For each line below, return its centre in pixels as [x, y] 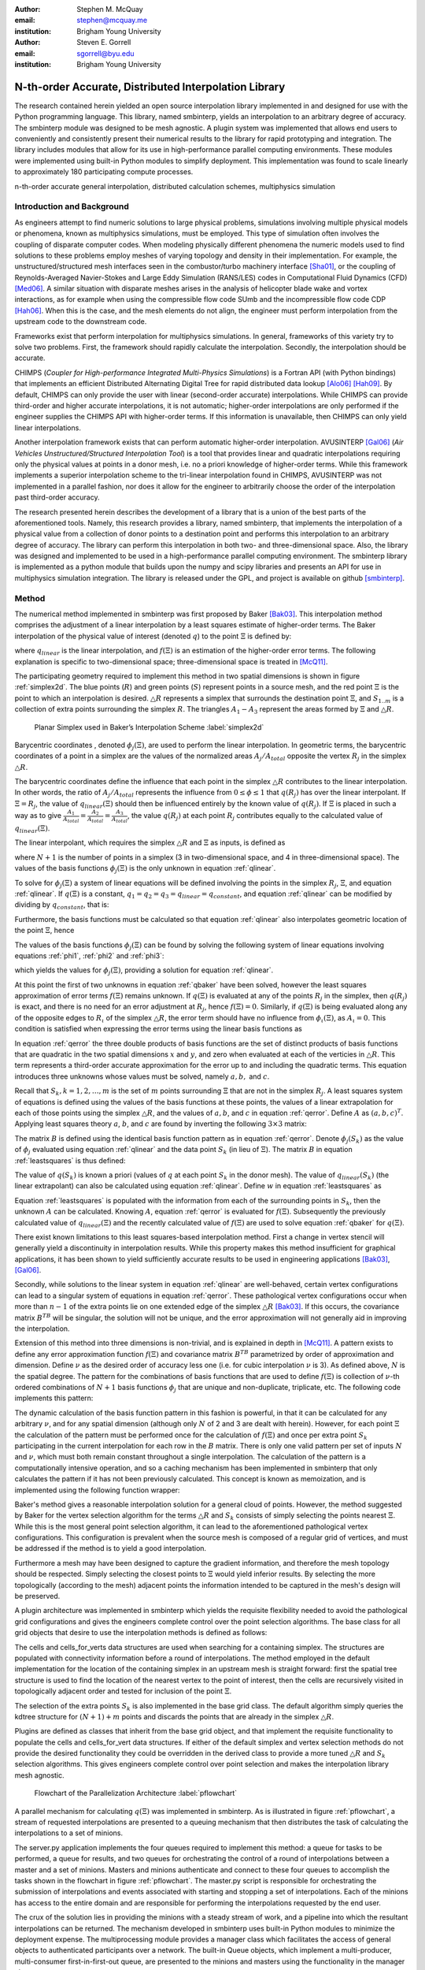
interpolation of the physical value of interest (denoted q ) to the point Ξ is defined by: [153, 636]
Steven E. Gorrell [104, 43]
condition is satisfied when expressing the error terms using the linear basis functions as [158, 1029]
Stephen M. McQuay [110, 9]
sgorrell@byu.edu [105, 53]
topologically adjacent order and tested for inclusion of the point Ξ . [123, 1691]
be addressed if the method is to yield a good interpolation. [111, 1548]
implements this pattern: [54, 1398]
